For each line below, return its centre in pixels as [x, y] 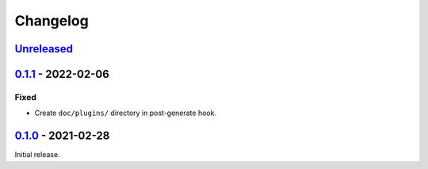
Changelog [52, 21]
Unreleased [44, 49]
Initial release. [37, 155]
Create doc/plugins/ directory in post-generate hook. [126, 113]
